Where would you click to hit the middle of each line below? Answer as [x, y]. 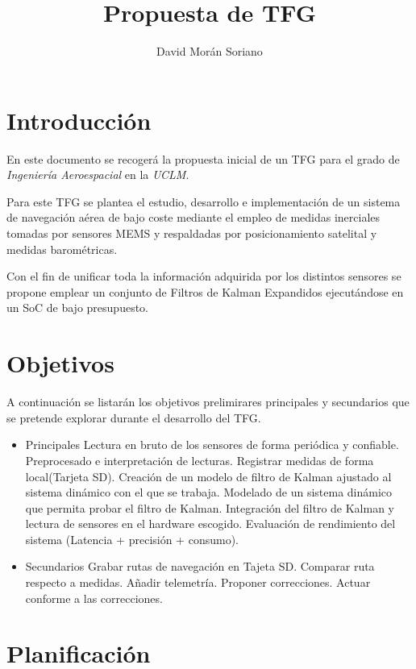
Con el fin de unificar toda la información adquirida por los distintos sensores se [204, 276]
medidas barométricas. [62, 249]
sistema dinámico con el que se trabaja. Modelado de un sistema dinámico [209, 492]
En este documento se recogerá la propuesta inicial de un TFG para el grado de [203, 158]
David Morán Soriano [210, 51]
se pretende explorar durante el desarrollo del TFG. [134, 417]
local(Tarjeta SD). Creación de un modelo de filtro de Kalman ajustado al [208, 476]
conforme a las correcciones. [94, 598]
